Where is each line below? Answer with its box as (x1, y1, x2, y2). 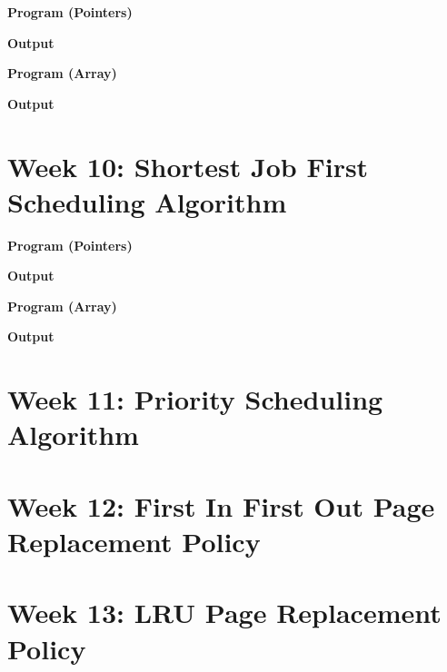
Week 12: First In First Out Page (7, 487, 435, 524)
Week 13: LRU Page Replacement (7, 594, 442, 631)
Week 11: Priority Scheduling (7, 380, 383, 418)
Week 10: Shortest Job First (7, 147, 369, 184)
